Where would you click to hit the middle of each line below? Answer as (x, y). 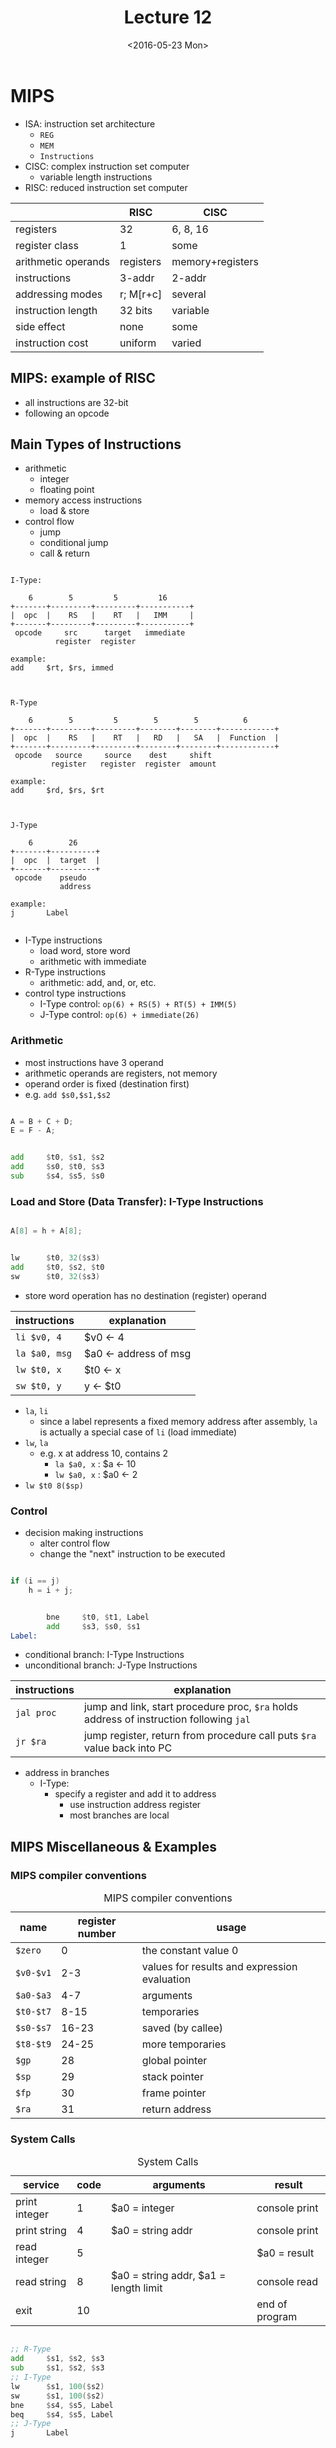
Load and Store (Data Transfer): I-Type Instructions (137, 1201)
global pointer (174, 2061)
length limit (137, 2288)
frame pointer (174, 2093)
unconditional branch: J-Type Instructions (111, 1665)
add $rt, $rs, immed (62, 668)
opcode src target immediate (100, 633)
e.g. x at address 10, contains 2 (104, 1453)
